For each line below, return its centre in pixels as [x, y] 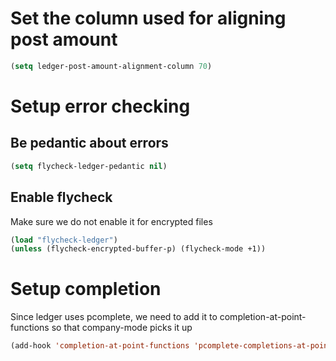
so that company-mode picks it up [122, 328]
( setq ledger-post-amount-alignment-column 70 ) [111, 66]
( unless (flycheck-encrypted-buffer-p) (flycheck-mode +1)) [138, 249]
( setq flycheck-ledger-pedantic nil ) [89, 166]
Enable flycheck [61, 197]
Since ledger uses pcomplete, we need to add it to [114, 317]
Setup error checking [100, 106]
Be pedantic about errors [89, 143]
